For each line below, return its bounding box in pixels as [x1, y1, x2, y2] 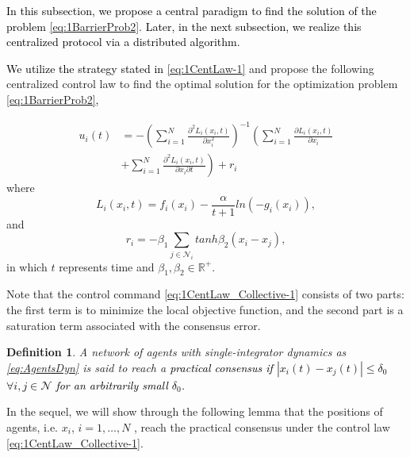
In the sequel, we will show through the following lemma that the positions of [6, 403, 383, 420]
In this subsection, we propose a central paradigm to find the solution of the [6, 2, 377, 18]
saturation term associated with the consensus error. [6, 317, 261, 333]
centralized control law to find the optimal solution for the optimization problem [6, 75, 398, 92]
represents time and [59, 258, 155, 275]
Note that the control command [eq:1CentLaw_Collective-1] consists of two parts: [6, 286, 404, 302]
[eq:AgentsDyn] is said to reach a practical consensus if [6, 359, 273, 375]
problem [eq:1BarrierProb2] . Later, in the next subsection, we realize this [6, 17, 362, 34]
